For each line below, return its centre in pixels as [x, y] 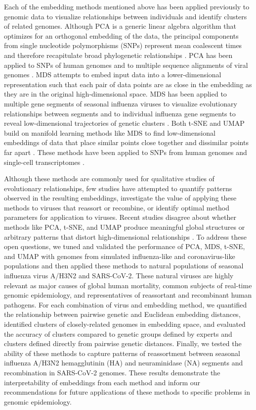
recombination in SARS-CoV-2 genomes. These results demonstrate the [112, 372]
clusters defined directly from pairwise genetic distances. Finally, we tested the [123, 343]
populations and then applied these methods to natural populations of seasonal [124, 266]
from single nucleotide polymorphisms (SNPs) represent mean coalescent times [123, 45]
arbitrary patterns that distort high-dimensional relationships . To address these [125, 236]
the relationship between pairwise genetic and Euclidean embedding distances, [122, 314]
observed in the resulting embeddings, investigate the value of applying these [120, 198]
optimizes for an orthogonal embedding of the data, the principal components [121, 35]
